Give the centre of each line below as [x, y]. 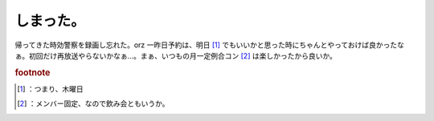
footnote [33, 72]
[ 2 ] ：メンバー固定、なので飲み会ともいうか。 [93, 103]
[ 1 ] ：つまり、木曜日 [50, 89]
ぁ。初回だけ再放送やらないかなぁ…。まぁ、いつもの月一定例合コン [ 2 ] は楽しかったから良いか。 [176, 55]
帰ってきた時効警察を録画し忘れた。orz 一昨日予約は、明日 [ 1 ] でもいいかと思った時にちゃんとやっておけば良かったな [210, 45]
